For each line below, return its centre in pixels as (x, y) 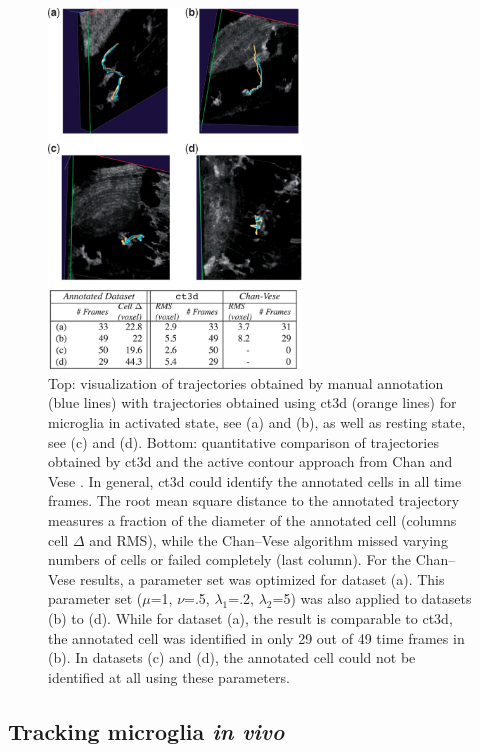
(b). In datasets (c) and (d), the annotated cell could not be (232, 657)
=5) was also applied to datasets (372, 598)
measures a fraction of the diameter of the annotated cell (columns (252, 520)
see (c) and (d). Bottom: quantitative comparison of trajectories (243, 441)
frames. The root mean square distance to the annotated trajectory (254, 500)
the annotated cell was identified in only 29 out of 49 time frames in (256, 637)
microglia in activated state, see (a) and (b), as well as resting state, (257, 422)
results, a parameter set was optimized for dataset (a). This (262, 578)
